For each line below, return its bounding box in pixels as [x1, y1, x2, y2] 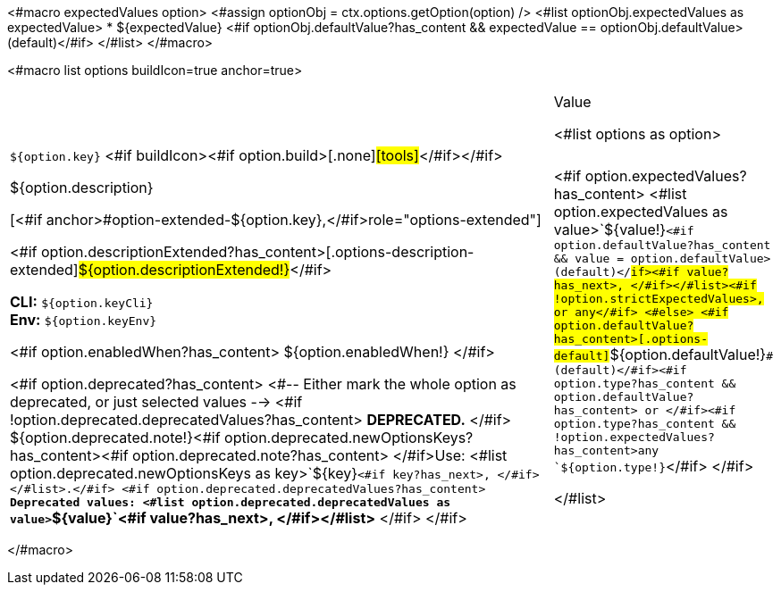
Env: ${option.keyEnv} [10, 311, 157, 329]
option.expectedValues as [553, 202, 728, 221]
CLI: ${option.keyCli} [10, 293, 154, 311]
